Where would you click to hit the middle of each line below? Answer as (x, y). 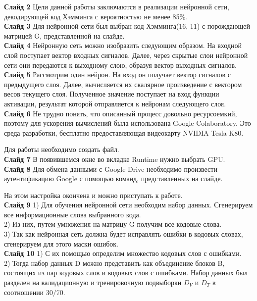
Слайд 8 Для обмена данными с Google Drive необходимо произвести (111, 169)
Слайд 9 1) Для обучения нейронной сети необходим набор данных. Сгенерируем (128, 205)
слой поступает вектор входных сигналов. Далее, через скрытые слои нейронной (126, 55)
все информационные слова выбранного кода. (73, 214)
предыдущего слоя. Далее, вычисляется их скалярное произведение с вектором (123, 84)
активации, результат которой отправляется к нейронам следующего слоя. (115, 103)
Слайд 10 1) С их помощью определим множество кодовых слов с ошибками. (123, 253)
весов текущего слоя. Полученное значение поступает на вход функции (112, 94)
